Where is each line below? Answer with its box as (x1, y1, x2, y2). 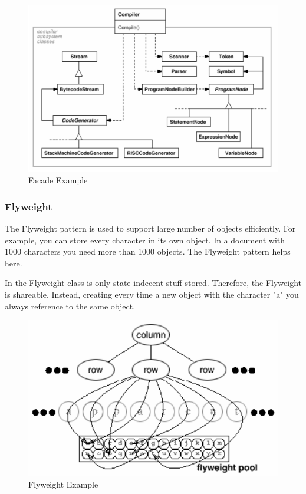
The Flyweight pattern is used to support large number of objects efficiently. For (5, 222, 296, 235)
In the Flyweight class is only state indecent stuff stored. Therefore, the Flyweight (5, 276, 301, 289)
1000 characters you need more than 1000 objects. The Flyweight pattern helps (5, 245, 291, 258)
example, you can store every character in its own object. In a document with (5, 233, 285, 246)
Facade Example (28, 174, 88, 186)
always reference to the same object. (5, 299, 136, 312)
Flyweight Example (28, 477, 98, 490)
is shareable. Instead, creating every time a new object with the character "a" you (5, 288, 299, 300)
